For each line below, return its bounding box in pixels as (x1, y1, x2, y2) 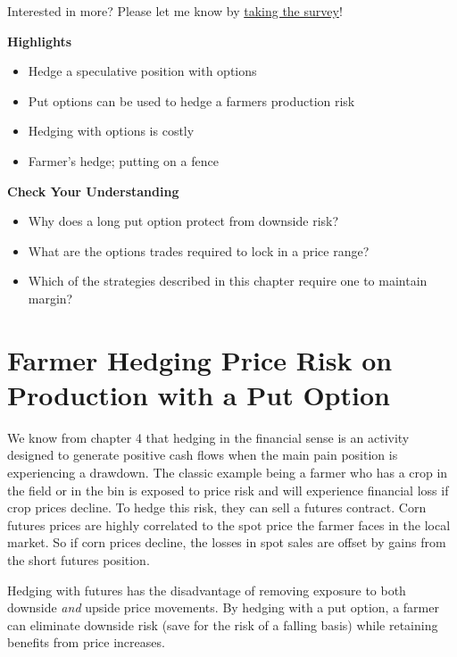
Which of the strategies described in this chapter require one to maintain (28, 271, 428, 290)
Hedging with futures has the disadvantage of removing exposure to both (7, 580, 406, 599)
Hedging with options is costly (28, 121, 195, 140)
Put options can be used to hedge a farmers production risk (28, 91, 355, 110)
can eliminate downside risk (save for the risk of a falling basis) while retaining (7, 615, 438, 634)
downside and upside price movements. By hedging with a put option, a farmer (7, 598, 439, 617)
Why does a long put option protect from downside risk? (28, 212, 339, 230)
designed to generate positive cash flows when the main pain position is (7, 445, 398, 464)
